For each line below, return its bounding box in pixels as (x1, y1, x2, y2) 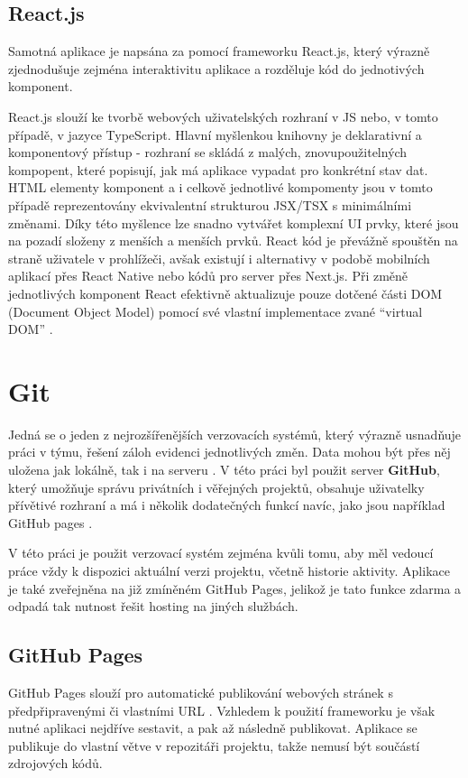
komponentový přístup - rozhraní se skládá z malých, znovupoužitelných (8, 143, 408, 162)
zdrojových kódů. (8, 754, 103, 773)
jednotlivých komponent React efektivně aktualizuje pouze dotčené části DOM (8, 283, 443, 302)
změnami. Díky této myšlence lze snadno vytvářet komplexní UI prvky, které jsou (8, 213, 459, 232)
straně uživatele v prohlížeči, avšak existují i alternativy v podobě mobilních (8, 248, 430, 267)
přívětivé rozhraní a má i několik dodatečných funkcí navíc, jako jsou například (8, 496, 445, 514)
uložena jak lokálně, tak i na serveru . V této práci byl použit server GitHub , (8, 460, 440, 479)
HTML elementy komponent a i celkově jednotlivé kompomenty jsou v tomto (8, 178, 433, 197)
